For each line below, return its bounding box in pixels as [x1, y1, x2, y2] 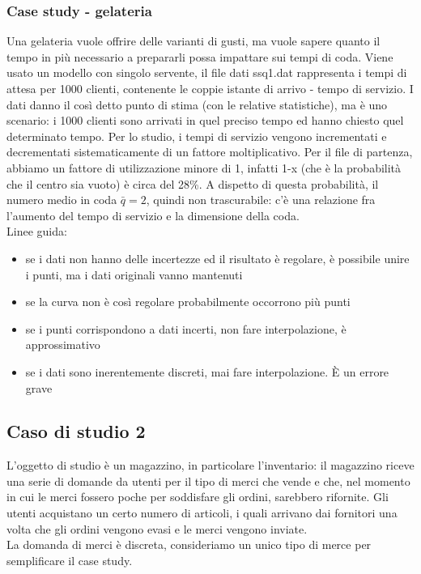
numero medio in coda [6, 191, 117, 208]
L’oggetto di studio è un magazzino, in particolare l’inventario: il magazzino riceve [6, 457, 415, 474]
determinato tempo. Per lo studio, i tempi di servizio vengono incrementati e [6, 127, 387, 144]
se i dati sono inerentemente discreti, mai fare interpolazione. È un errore [25, 363, 389, 380]
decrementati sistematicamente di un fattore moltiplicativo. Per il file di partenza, [6, 143, 413, 160]
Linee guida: [6, 223, 67, 240]
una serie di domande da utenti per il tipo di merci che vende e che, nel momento [6, 472, 410, 489]
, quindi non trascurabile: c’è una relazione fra [146, 191, 376, 208]
